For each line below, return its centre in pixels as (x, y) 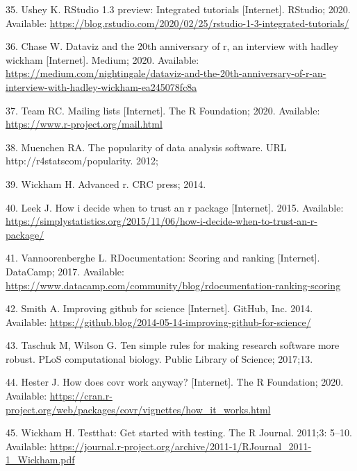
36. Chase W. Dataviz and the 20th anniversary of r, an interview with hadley (172, 46)
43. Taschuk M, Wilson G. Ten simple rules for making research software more (173, 345)
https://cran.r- (81, 396)
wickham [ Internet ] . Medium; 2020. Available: (102, 59)
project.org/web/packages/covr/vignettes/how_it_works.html (138, 409)
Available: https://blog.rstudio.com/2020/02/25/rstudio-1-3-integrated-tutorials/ (177, 23)
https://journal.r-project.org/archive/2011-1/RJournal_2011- (181, 446)
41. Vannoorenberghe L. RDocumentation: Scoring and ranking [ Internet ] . (163, 258)
